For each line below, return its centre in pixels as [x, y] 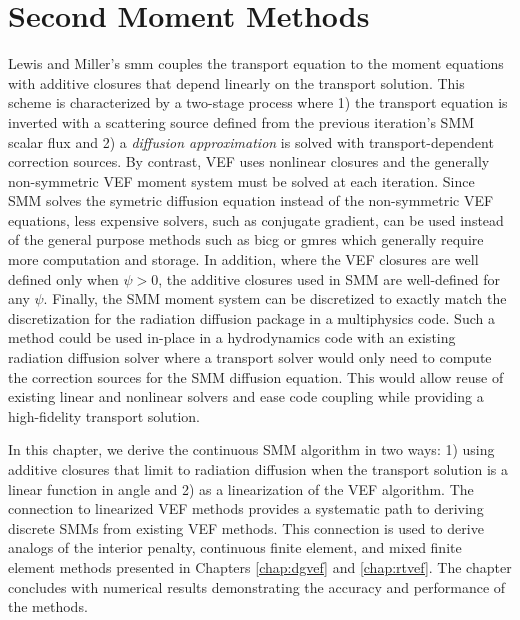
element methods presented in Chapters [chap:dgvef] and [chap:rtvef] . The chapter [260, 566]
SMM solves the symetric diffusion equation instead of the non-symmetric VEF [251, 200]
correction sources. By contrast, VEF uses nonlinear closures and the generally [249, 161]
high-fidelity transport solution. [104, 415]
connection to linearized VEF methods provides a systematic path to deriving [246, 508]
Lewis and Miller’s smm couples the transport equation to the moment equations [256, 63]
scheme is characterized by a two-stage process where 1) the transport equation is [258, 102]
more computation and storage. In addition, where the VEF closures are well [243, 259]
